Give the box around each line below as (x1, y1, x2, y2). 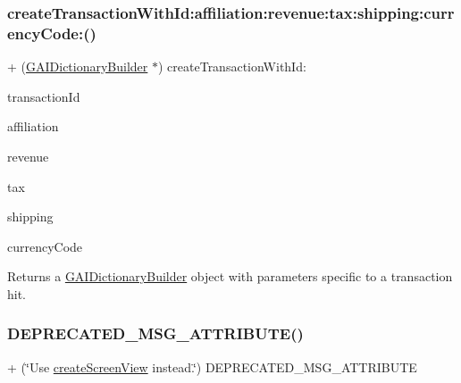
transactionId (7, 87, 80, 105)
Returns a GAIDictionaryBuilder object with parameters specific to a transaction (7, 267, 453, 286)
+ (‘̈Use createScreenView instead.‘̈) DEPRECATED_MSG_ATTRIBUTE (7, 357, 417, 376)
